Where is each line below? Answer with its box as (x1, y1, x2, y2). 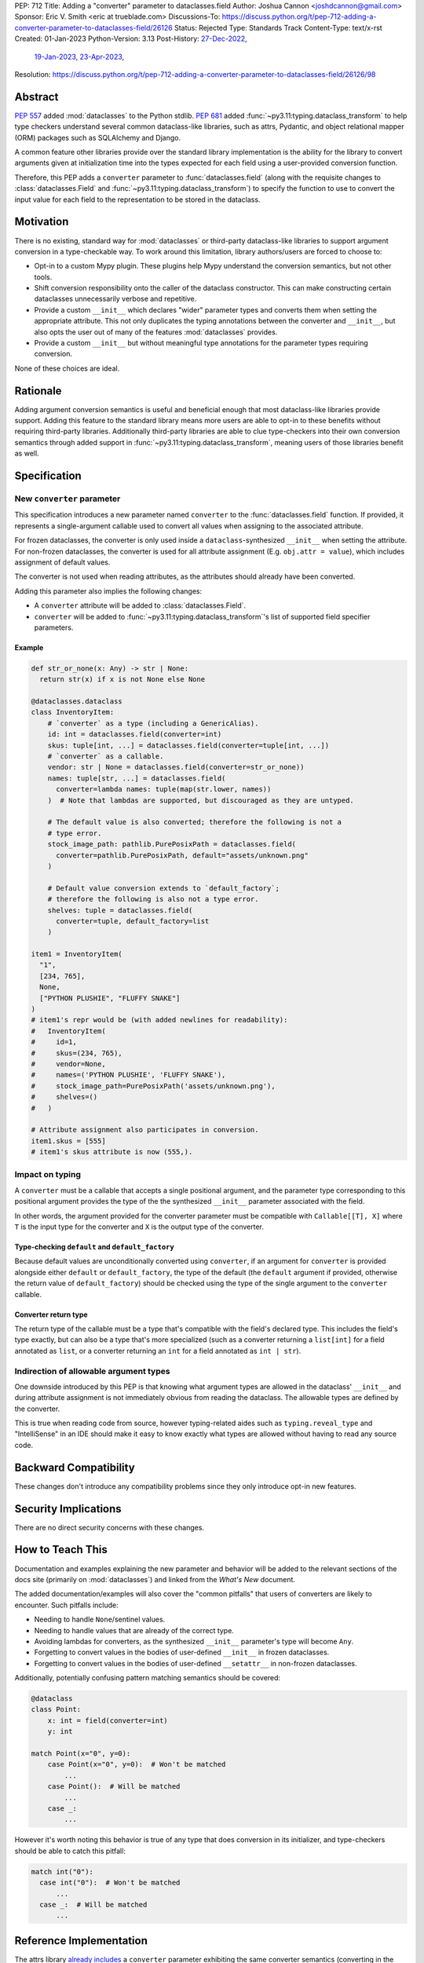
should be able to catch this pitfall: (14, 1846, 126, 1855)
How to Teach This (14, 1543, 108, 1556)
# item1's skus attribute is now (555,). (31, 1147, 193, 1157)
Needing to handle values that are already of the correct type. (34, 1625, 235, 1635)
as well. (14, 448, 39, 459)
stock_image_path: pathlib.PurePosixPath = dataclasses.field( (47, 840, 297, 849)
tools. (34, 272, 53, 282)
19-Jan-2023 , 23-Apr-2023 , (34, 52, 125, 61)
